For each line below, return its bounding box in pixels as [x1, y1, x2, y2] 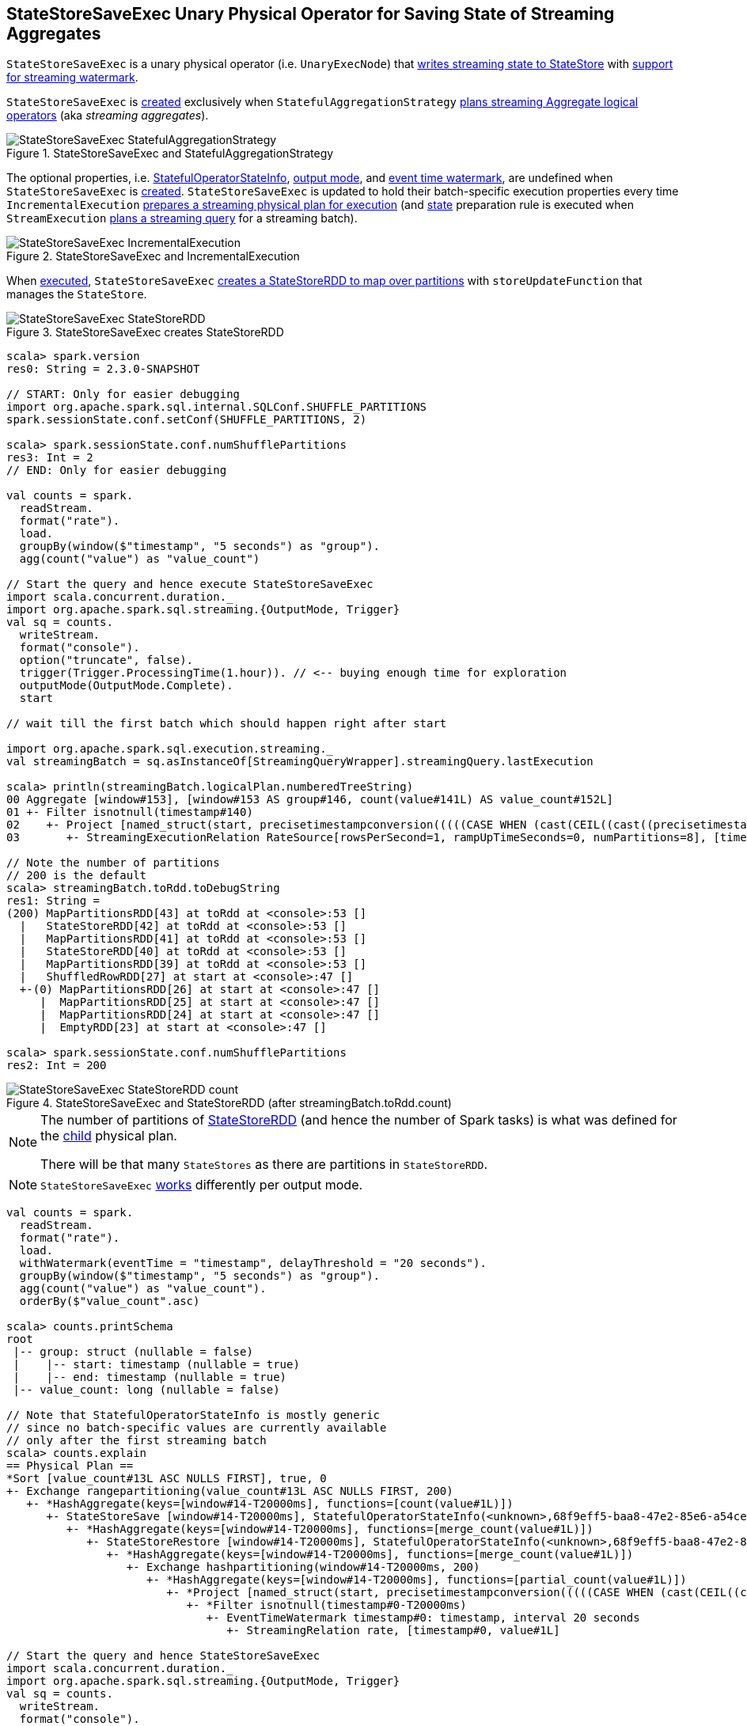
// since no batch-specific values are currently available [6, 1421, 387, 1435]
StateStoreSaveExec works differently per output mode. [40, 1177, 363, 1193]
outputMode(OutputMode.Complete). [19, 679, 233, 692]
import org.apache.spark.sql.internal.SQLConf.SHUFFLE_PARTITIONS [6, 400, 427, 414]
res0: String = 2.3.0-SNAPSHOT [6, 362, 200, 376]
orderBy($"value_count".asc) [19, 1295, 200, 1308]
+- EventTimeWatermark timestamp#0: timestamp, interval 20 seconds [206, 1611, 640, 1625]
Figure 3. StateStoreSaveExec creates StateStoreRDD [6, 325, 284, 340]
